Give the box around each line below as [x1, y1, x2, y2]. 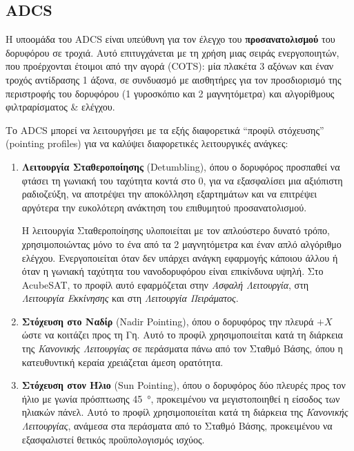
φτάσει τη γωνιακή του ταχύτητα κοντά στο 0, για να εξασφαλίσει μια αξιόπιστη [21, 173, 343, 187]
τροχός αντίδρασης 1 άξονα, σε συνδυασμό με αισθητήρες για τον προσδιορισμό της [6, 72, 342, 86]
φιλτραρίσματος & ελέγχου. [6, 99, 115, 114]
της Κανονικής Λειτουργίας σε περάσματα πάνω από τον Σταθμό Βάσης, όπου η [21, 341, 343, 356]
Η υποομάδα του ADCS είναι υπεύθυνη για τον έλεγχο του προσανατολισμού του [6, 32, 335, 46]
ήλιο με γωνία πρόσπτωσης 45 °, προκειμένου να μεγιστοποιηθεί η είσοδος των [21, 391, 340, 405]
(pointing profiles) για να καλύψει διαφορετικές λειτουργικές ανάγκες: [6, 136, 288, 151]
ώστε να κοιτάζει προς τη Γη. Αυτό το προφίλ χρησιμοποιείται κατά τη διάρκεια [21, 327, 343, 342]
